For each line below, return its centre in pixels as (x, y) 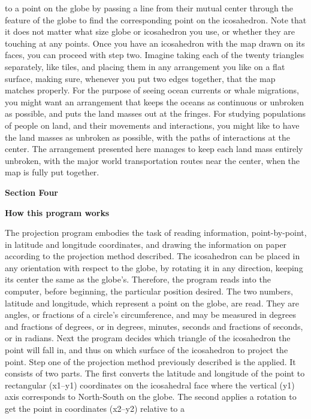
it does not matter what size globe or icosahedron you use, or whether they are (150, 31)
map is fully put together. (52, 172)
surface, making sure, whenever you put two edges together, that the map (140, 78)
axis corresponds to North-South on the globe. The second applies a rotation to (151, 397)
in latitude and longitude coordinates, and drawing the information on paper (146, 244)
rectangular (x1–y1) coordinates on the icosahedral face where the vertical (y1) (150, 385)
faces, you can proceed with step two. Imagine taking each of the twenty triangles (155, 55)
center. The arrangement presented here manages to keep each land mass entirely (154, 149)
